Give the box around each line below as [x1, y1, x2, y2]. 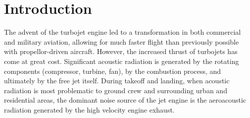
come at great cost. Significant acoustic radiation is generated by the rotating [4, 56, 239, 66]
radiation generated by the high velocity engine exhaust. [4, 104, 175, 115]
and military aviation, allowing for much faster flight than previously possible [4, 36, 239, 47]
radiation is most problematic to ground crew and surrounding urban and [4, 85, 227, 95]
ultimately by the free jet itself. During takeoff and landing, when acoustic [4, 75, 230, 86]
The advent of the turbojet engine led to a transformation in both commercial [4, 27, 241, 37]
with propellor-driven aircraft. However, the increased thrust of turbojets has [4, 46, 238, 57]
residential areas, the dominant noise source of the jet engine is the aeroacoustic [4, 95, 247, 105]
